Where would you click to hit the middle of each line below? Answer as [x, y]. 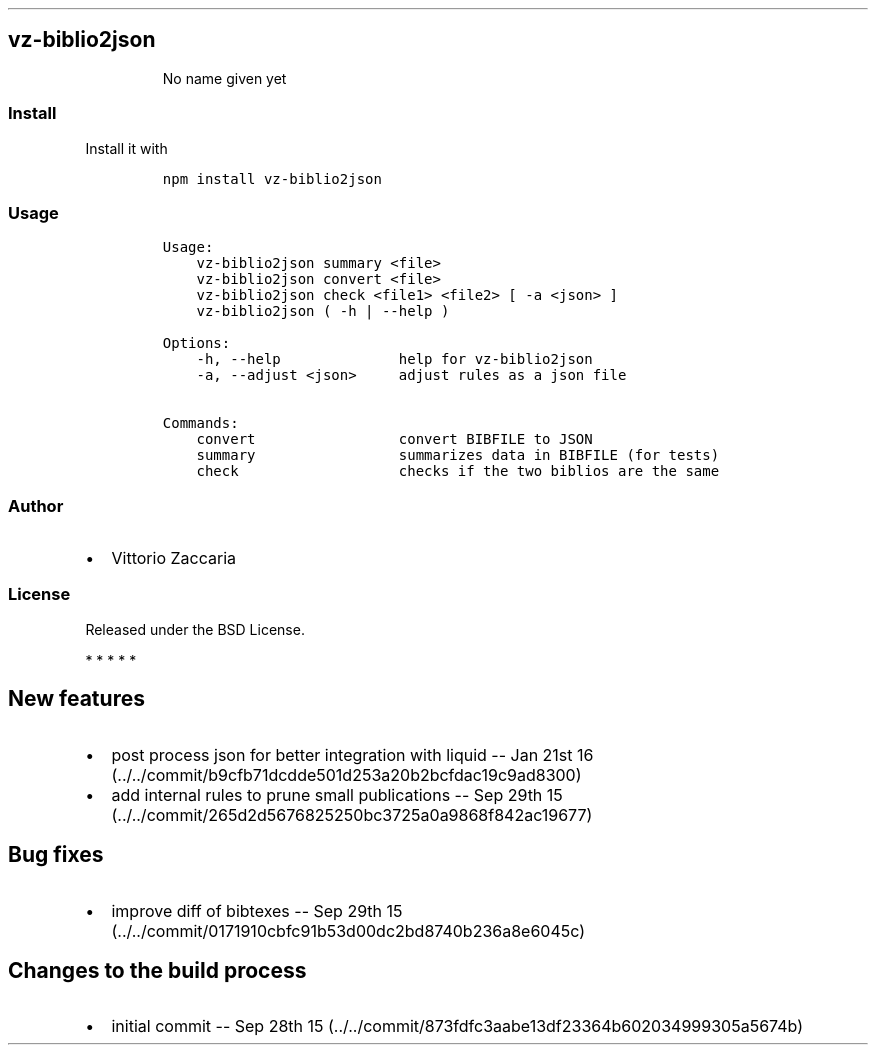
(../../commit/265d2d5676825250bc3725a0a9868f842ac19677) [352, 814]
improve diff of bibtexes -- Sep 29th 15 [257, 910]
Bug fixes [56, 855]
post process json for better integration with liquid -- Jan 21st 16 [352, 754]
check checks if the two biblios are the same [458, 471]
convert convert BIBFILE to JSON [394, 439]
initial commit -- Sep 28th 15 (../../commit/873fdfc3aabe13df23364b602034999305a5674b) [457, 1026]
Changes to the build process [157, 970]
